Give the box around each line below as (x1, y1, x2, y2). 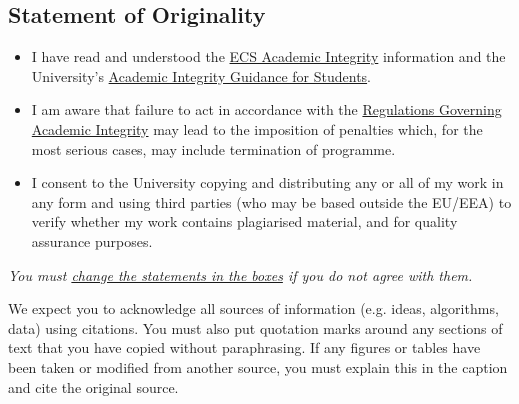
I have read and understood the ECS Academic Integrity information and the (31, 46, 506, 67)
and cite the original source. (8, 376, 179, 397)
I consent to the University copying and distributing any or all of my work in (31, 172, 504, 193)
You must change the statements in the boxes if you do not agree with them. (8, 264, 473, 285)
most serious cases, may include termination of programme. (31, 138, 396, 159)
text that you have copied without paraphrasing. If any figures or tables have (8, 337, 481, 358)
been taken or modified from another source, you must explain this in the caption (8, 356, 508, 377)
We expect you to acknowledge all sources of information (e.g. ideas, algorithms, (8, 298, 499, 319)
